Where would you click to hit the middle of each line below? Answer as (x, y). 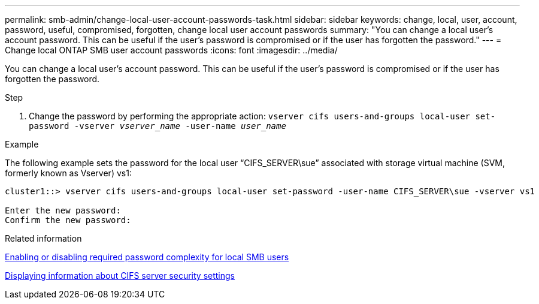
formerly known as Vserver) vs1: (68, 173)
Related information (43, 238)
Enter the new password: (63, 210)
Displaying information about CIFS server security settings (120, 276)
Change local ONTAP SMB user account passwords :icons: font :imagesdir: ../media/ (171, 50)
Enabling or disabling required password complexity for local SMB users (147, 257)
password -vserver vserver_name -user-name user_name (158, 126)
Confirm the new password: (68, 220)
